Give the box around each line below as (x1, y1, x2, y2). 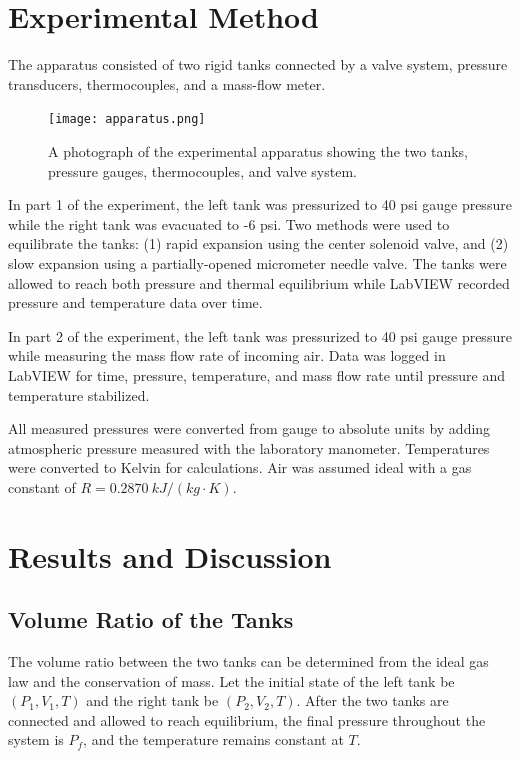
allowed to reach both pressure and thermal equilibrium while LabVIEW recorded (8, 272, 510, 293)
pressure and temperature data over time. (8, 292, 263, 313)
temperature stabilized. (8, 384, 150, 405)
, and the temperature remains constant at (83, 729, 344, 750)
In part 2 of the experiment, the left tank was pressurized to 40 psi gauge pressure (8, 325, 512, 346)
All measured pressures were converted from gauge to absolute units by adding (8, 418, 491, 439)
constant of (8, 476, 76, 497)
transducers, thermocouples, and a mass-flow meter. (8, 73, 326, 94)
